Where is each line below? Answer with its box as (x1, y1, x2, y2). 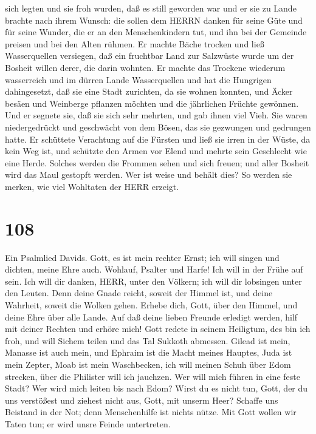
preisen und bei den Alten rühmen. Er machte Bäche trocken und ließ (5, 37, 264, 50)
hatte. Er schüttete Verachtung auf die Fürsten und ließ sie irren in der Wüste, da (5, 132, 311, 145)
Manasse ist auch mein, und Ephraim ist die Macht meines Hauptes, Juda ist (5, 346, 292, 359)
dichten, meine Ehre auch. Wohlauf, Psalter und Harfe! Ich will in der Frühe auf (5, 263, 303, 276)
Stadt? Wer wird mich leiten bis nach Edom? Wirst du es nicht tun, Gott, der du (5, 382, 308, 395)
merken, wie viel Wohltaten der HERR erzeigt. (5, 180, 179, 192)
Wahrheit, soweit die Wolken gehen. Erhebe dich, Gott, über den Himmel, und (5, 299, 298, 311)
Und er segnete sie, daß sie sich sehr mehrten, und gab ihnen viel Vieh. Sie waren (5, 109, 307, 121)
